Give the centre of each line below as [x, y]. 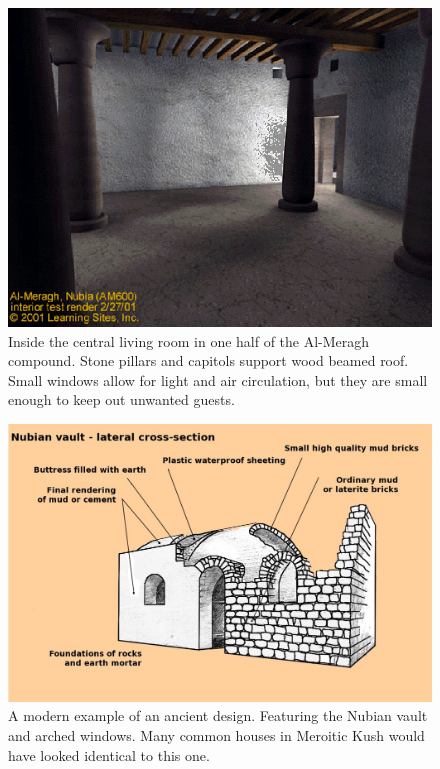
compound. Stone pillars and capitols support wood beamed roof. [208, 360]
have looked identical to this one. [109, 754]
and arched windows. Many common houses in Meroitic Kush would [216, 734]
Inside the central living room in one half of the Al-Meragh [189, 340]
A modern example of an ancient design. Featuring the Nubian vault [218, 715]
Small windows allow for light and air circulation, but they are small [218, 379]
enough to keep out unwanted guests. [121, 399]
